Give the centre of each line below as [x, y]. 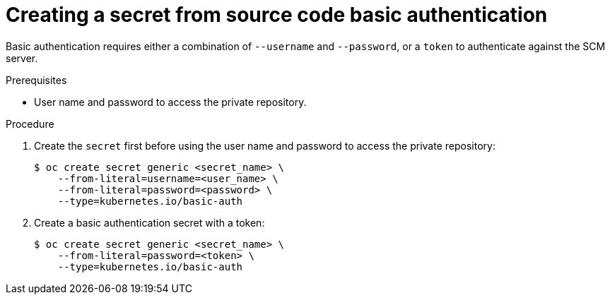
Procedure [30, 124]
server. [22, 58]
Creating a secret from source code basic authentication [277, 15]
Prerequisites [36, 80]
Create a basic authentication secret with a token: [149, 222]
